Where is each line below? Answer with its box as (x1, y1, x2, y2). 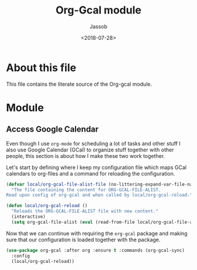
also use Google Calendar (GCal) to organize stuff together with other (6, 146, 174, 153)
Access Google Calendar (6, 124, 98, 134)
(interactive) (11, 214, 46, 220)
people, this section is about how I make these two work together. (6, 152, 165, 159)
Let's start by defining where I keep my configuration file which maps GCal (6, 164, 186, 171)
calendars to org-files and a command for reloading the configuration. (6, 170, 175, 177)
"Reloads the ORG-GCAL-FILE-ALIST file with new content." (11, 208, 159, 214)
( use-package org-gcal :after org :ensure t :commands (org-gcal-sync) (6, 247, 185, 253)
